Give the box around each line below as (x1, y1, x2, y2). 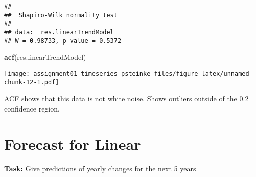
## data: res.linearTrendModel (4, 28, 114, 36)
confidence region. (4, 103, 60, 114)
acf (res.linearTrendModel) (4, 52, 86, 62)
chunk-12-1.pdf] (4, 78, 59, 86)
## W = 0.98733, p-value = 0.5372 (4, 37, 122, 45)
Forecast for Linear (4, 133, 141, 154)
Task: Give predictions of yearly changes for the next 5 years (4, 163, 196, 173)
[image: (4, 70, 30, 77)
